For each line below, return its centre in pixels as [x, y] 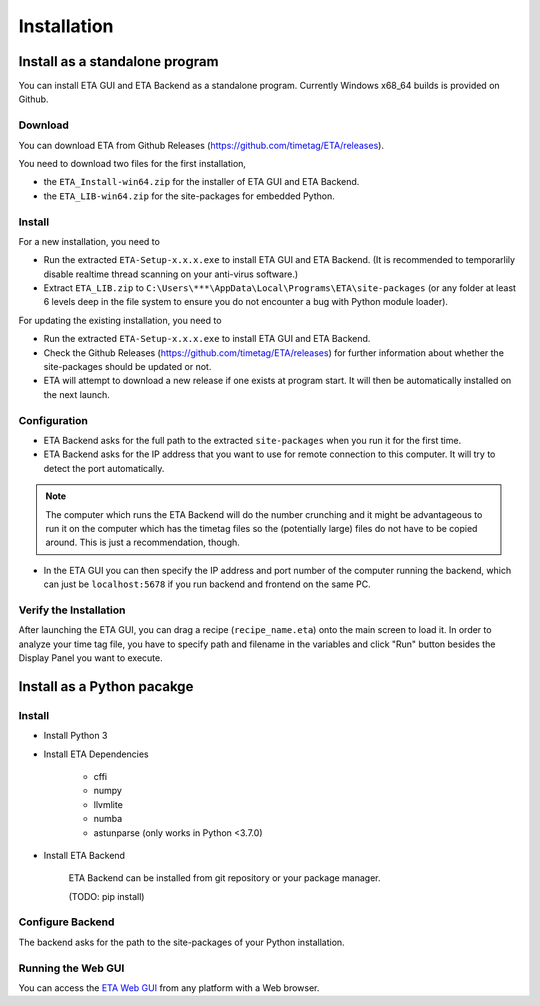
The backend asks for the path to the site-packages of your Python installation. [181, 942]
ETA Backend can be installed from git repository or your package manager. [224, 878]
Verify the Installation [72, 610]
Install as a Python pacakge [106, 686]
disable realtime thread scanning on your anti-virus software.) [171, 274]
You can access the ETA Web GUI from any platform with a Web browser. [169, 987]
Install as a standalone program [118, 61]
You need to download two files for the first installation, [132, 163]
